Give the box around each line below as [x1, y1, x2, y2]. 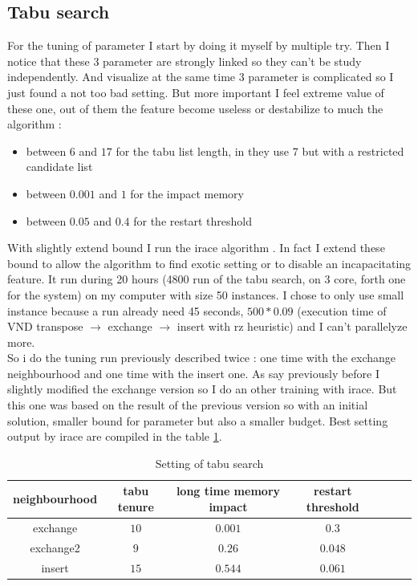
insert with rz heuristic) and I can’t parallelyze [177, 318, 408, 335]
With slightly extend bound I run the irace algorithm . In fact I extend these [7, 239, 385, 256]
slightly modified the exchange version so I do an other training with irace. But [7, 380, 397, 397]
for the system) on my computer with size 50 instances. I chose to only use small [7, 286, 404, 303]
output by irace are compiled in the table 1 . [7, 428, 222, 445]
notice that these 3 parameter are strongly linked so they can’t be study [7, 52, 362, 69]
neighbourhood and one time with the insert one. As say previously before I [7, 364, 380, 381]
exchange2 [30, 539, 80, 555]
